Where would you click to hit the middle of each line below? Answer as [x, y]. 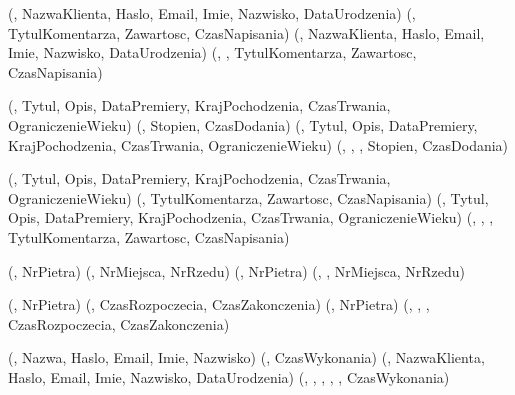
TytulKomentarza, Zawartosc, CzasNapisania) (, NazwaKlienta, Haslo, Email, [246, 32]
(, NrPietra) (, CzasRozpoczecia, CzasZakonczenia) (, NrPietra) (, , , [219, 304]
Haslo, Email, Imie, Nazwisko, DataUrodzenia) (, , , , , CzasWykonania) [229, 376]
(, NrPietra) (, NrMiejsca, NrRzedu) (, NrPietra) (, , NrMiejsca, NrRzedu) [237, 270]
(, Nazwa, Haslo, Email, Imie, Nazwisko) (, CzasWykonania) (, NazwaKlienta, [246, 357]
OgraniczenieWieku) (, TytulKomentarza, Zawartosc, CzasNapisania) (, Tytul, [248, 197]
